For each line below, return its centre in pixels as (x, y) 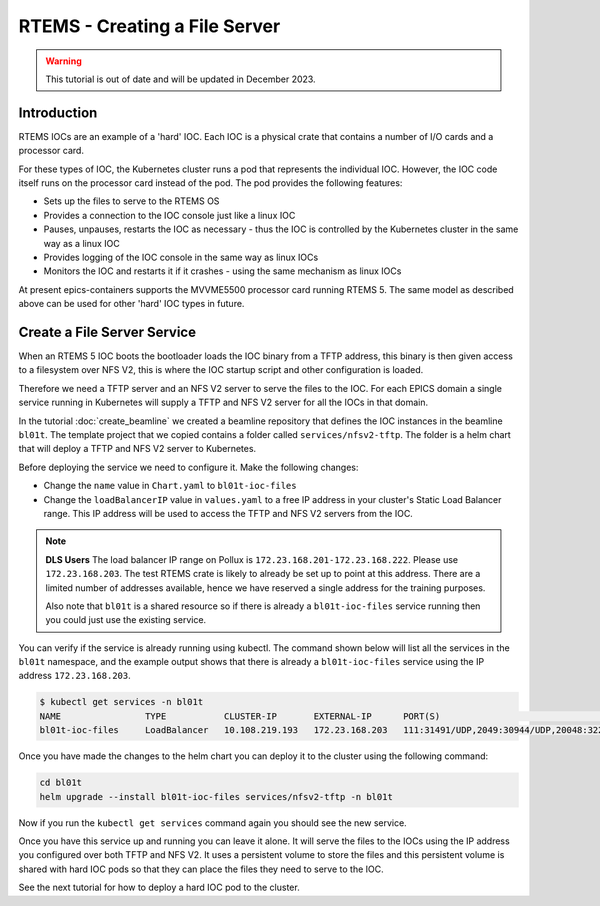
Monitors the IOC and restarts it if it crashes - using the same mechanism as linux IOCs (222, 271)
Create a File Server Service (107, 331)
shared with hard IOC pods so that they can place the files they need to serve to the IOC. (201, 869)
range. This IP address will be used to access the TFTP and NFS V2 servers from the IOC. (228, 513)
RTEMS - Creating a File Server (149, 26)
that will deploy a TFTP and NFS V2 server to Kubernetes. (137, 449)
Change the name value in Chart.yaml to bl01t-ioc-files (170, 486)
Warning (63, 61)
